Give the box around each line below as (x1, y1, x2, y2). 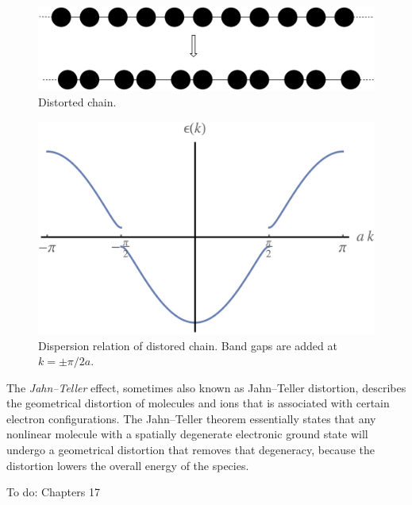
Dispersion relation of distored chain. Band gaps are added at (38, 337, 337, 353)
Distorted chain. (38, 94, 117, 110)
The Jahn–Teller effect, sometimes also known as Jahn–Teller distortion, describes (6, 379, 406, 395)
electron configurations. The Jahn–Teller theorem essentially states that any (6, 410, 376, 426)
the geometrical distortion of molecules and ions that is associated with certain (6, 395, 390, 411)
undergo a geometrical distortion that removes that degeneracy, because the (6, 441, 375, 458)
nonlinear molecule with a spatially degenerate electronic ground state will (6, 426, 368, 442)
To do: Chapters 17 (6, 484, 100, 500)
